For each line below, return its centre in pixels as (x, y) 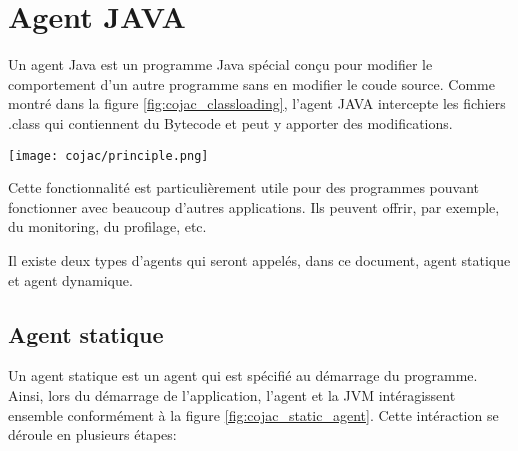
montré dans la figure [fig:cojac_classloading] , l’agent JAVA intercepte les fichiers (257, 103)
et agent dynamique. (70, 279)
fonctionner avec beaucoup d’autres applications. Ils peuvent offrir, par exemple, (254, 206)
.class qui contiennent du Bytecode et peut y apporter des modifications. (230, 122)
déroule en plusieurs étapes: (92, 434)
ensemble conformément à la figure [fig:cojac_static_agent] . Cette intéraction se (253, 414)
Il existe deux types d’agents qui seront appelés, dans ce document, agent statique (259, 259)
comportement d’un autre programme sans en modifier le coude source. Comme (251, 83)
